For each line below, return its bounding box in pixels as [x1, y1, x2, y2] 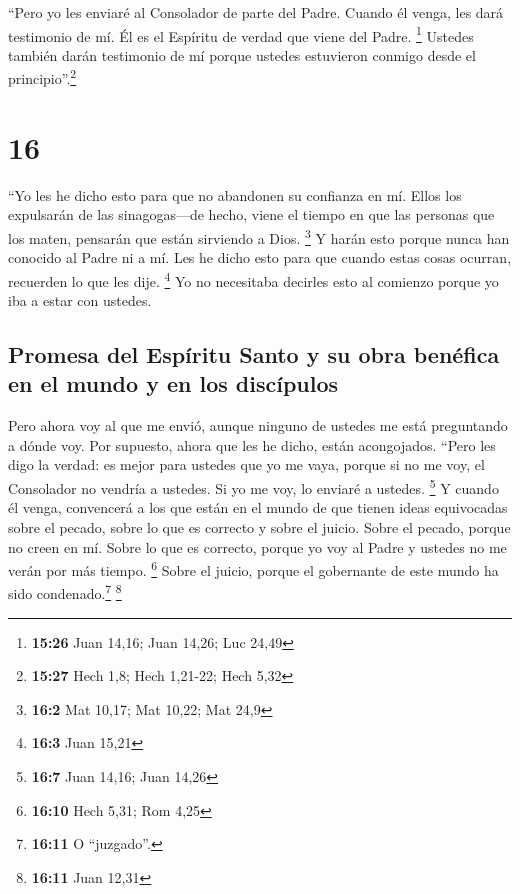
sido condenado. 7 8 [8, 580, 122, 603]
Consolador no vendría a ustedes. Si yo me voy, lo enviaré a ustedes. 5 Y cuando [8, 475, 499, 498]
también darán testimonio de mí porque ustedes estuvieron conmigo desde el [8, 44, 476, 65]
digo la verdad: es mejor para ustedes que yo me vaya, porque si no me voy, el [8, 454, 485, 475]
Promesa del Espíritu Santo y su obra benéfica [8, 339, 500, 370]
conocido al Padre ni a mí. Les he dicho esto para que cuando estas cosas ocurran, [8, 247, 512, 268]
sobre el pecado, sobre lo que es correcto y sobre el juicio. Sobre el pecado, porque [8, 516, 511, 537]
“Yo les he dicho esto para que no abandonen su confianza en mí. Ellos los [8, 184, 462, 205]
